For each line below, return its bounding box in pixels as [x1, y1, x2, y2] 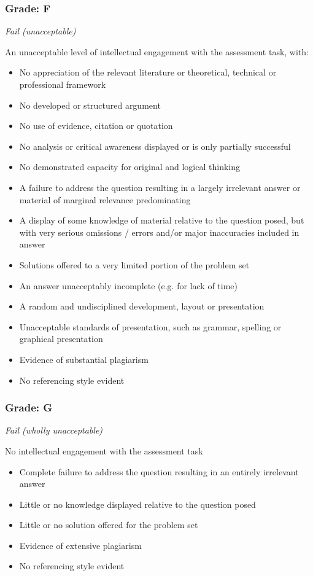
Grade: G [5, 400, 53, 415]
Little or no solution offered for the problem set [19, 518, 198, 531]
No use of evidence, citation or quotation [19, 119, 173, 132]
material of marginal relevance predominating [19, 193, 191, 206]
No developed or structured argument [19, 98, 161, 111]
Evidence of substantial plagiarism [19, 352, 149, 365]
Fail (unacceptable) [5, 25, 76, 37]
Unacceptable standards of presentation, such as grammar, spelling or [19, 320, 282, 333]
